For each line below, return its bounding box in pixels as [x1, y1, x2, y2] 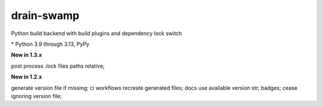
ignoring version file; [11, 92, 62, 99]
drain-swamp [11, 9, 80, 22]
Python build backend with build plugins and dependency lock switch [11, 30, 182, 37]
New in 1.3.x [11, 51, 42, 59]
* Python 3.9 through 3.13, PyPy [11, 40, 90, 48]
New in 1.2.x [11, 73, 42, 80]
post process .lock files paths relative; [11, 62, 105, 70]
